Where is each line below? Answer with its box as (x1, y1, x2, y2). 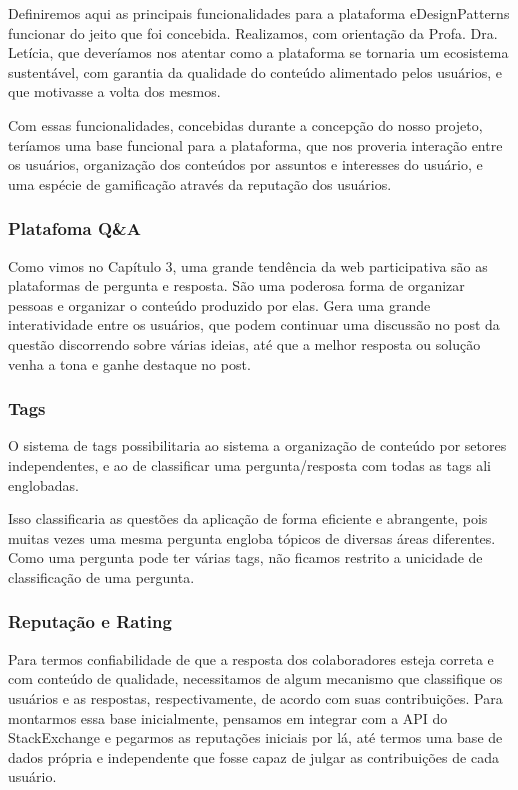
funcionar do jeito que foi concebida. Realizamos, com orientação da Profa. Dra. (8, 22, 498, 43)
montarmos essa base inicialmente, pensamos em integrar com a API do (8, 707, 448, 728)
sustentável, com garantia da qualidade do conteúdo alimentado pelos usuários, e (8, 61, 502, 82)
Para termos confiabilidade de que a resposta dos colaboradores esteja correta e (8, 648, 494, 669)
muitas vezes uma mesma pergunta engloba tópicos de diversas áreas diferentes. (8, 527, 496, 548)
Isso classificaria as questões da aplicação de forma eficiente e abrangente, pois (8, 508, 488, 529)
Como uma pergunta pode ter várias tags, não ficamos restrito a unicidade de (8, 547, 483, 568)
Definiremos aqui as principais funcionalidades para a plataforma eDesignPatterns (8, 3, 510, 23)
